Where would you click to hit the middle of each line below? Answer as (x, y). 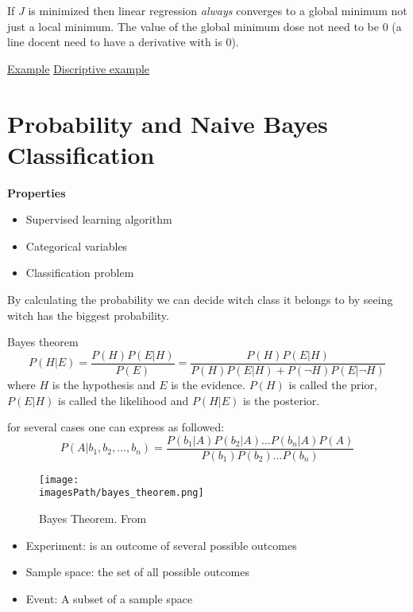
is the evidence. (208, 384)
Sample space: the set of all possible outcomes (137, 572)
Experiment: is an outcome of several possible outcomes (161, 545)
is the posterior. (281, 400)
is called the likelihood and (124, 400)
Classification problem (80, 273)
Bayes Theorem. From (93, 518)
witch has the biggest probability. (88, 315)
